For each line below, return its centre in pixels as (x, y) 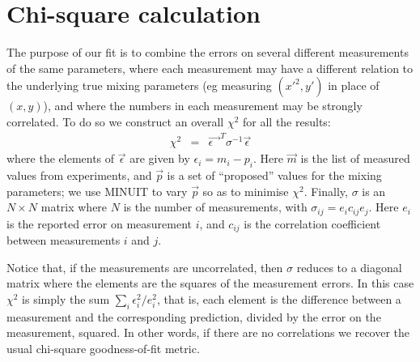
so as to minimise (246, 191)
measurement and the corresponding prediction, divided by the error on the (194, 316)
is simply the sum (66, 298)
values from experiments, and (79, 175)
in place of (354, 85)
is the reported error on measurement (100, 223)
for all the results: (287, 121)
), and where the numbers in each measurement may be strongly (203, 106)
